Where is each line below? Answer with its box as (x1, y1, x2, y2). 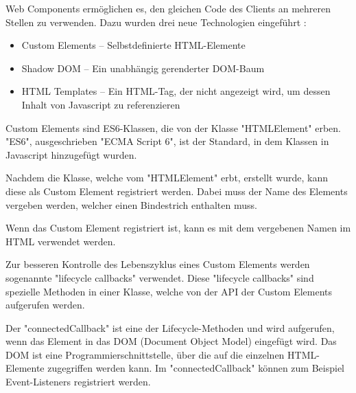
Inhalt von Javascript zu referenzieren (21, 97, 180, 111)
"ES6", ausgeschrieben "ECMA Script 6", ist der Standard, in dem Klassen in (5, 134, 329, 148)
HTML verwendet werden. (5, 234, 116, 248)
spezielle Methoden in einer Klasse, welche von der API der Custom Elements (5, 284, 333, 298)
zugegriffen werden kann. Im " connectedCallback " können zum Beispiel (47, 361, 345, 375)
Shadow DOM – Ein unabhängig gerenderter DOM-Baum (21, 60, 265, 75)
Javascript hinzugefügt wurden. (5, 147, 137, 161)
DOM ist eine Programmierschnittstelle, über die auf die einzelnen (5, 347, 285, 361)
